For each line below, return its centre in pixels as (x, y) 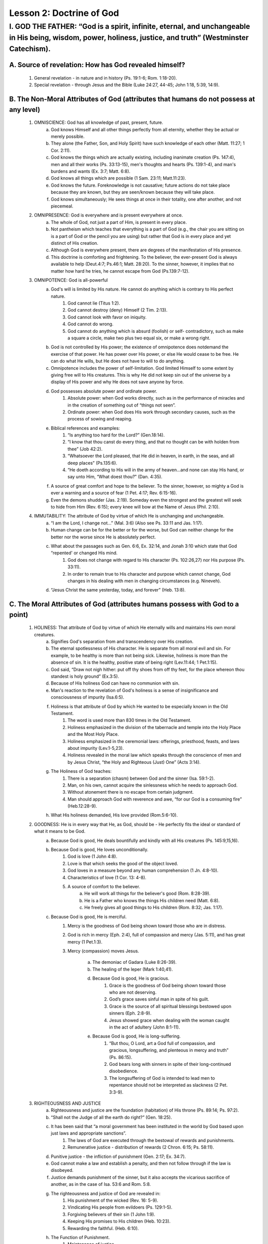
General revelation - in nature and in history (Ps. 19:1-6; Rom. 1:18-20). (105, 78)
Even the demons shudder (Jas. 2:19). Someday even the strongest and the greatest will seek (146, 500)
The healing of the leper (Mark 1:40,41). (133, 969)
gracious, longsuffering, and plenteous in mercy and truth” (169, 1050)
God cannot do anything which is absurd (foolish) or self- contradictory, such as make (156, 331)
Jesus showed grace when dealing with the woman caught (169, 1020)
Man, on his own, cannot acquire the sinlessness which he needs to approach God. (153, 785)
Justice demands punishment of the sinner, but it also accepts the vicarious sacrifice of (140, 1177)
